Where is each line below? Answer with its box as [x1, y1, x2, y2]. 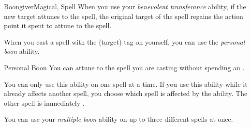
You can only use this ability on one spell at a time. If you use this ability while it [4, 79, 248, 89]
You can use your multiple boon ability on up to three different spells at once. [4, 114, 233, 124]
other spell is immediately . [4, 97, 85, 108]
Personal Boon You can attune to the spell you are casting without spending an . [4, 62, 245, 72]
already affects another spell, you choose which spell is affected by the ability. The [4, 88, 248, 98]
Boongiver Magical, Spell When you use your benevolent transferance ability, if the [4, 1, 246, 11]
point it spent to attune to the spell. [4, 20, 112, 31]
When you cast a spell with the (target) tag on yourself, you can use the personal [4, 36, 245, 47]
